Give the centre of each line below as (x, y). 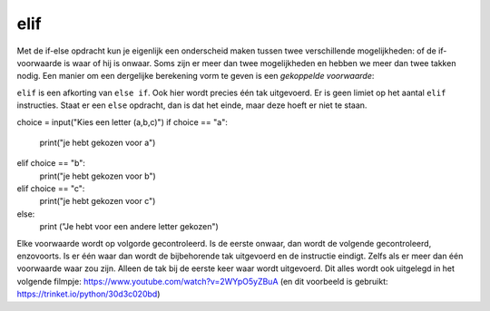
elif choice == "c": (51, 189)
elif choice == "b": (51, 163)
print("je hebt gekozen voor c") (98, 201)
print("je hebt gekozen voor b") (98, 176)
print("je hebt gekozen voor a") (98, 142)
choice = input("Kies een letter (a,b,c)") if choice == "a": (122, 121)
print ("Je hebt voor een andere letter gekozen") (129, 227)
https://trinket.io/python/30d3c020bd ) (88, 294)
